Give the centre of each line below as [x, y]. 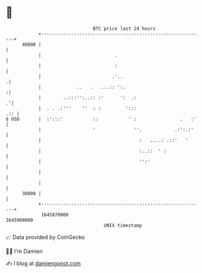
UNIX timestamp [123, 225]
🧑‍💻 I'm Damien [24, 251]
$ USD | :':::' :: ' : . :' [101, 119]
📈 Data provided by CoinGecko [45, 237]
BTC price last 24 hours [124, 29]
